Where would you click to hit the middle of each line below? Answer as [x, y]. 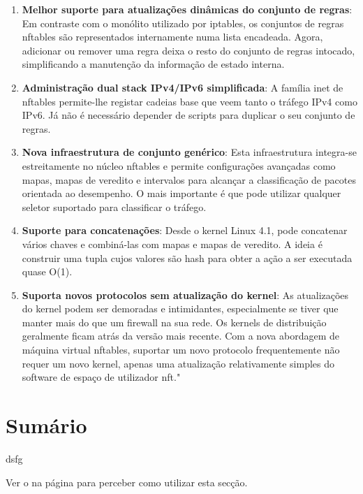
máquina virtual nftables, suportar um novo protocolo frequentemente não [181, 350]
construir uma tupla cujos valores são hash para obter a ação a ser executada [187, 257]
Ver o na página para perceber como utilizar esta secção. [127, 482]
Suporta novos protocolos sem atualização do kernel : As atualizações [185, 295]
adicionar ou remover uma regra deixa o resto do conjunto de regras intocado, [188, 50]
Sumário [46, 425]
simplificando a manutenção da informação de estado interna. [153, 64]
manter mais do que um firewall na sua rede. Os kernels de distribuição [174, 322]
